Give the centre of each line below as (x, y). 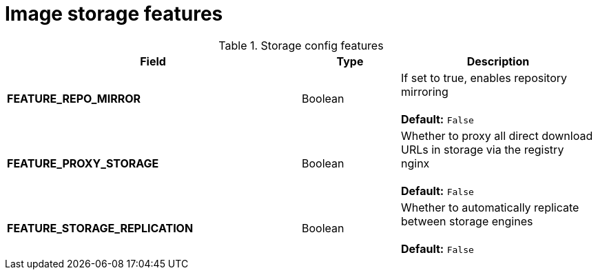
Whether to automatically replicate (490, 207)
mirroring (424, 91)
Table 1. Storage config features (301, 45)
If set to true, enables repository (484, 78)
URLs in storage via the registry (482, 149)
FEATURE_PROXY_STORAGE (83, 163)
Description (498, 61)
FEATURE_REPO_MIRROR (74, 98)
